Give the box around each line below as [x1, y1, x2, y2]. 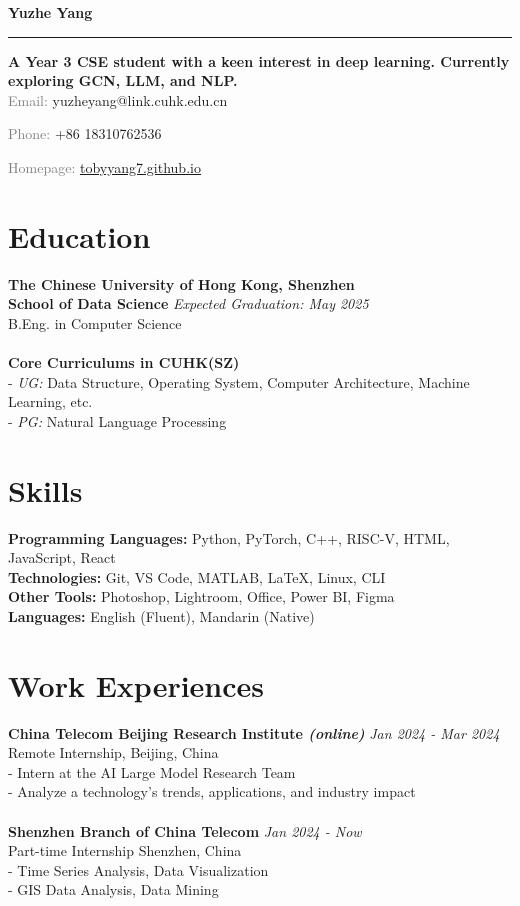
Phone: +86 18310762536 [8, 123, 162, 144]
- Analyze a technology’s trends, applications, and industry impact [8, 781, 416, 802]
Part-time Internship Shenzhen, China [8, 840, 242, 861]
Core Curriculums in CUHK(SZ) [8, 352, 240, 373]
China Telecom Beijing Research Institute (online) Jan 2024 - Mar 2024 [8, 722, 500, 743]
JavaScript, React [8, 547, 116, 568]
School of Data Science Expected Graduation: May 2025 [8, 293, 369, 314]
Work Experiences [8, 664, 265, 705]
